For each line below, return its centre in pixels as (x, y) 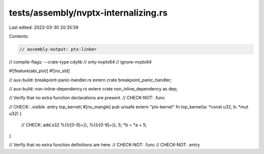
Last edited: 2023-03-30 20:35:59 (44, 27)
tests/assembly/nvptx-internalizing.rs (88, 13)
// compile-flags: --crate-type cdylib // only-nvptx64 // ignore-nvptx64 (80, 62)
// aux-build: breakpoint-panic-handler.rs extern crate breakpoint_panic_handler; (90, 80)
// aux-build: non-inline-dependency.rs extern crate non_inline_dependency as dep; (93, 89)
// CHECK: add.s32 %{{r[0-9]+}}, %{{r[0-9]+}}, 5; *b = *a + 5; (84, 125)
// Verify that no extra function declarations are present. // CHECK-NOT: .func (87, 98)
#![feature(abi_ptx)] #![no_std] (40, 71)
